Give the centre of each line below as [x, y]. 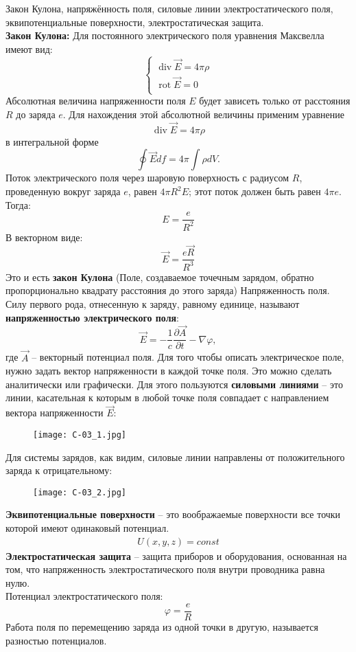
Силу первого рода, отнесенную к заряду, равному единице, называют [153, 304]
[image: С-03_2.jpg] [80, 492]
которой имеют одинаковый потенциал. [87, 527]
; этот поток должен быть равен [255, 191]
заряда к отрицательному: [59, 470]
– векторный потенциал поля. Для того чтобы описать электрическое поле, [188, 357]
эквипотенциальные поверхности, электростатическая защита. [135, 22]
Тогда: [18, 204]
